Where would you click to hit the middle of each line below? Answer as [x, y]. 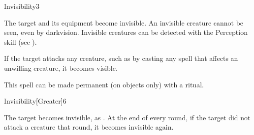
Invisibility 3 [22, 6]
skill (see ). [20, 41]
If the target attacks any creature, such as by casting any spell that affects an [121, 58]
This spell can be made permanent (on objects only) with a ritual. [104, 84]
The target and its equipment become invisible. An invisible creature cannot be [124, 22]
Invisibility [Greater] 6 [35, 101]
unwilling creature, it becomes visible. [61, 67]
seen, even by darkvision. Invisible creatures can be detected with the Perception [126, 32]
